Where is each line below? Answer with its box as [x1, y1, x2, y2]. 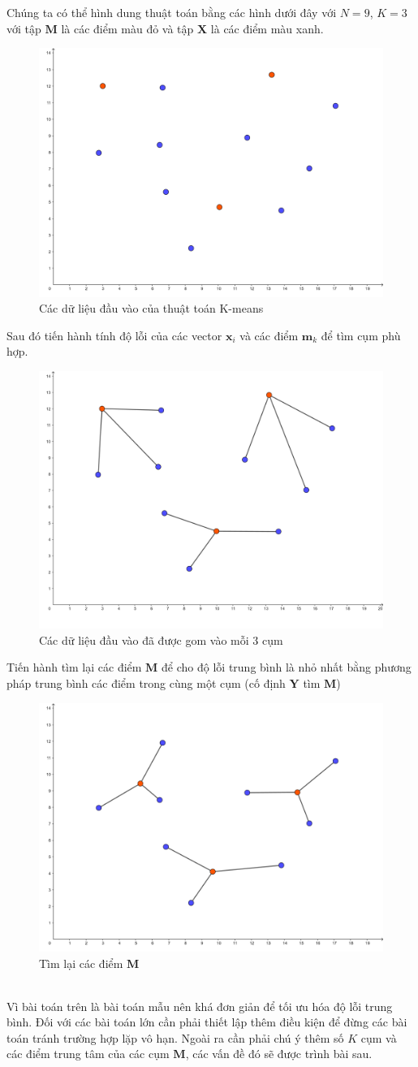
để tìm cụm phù [321, 326, 401, 343]
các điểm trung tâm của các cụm [6, 1045, 170, 1062]
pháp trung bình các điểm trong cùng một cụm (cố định [6, 674, 286, 691]
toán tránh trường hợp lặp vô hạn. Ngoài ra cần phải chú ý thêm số [6, 1029, 344, 1046]
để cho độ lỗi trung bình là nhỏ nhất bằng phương [162, 659, 412, 676]
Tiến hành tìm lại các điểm [6, 659, 142, 676]
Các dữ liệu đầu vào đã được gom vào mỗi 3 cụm [39, 631, 283, 648]
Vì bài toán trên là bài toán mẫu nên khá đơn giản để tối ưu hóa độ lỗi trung [6, 997, 393, 1014]
